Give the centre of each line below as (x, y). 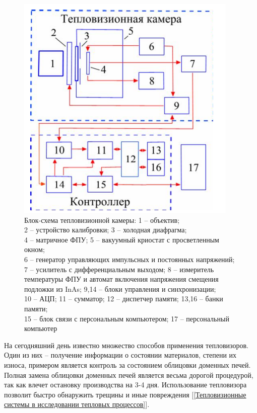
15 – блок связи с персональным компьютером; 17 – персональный (127, 318)
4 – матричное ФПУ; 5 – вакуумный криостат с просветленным (122, 239)
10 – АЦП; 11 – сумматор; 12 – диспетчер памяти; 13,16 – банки (124, 299)
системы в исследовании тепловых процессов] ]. (77, 404)
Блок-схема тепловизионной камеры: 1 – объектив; (102, 220)
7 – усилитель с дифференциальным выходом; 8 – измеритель (119, 269)
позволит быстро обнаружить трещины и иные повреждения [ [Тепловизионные (125, 394)
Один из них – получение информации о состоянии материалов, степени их (120, 355)
